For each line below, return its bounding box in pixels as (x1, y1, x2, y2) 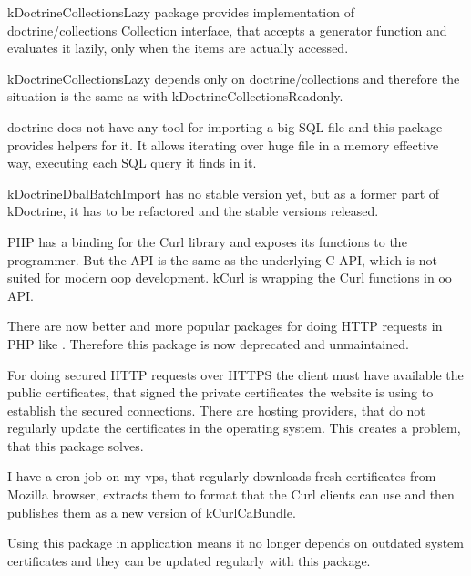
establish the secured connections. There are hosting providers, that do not (7, 400, 425, 419)
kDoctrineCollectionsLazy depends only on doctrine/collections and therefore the (7, 68, 460, 87)
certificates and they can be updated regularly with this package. (7, 550, 371, 570)
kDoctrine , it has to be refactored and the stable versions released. (7, 201, 379, 221)
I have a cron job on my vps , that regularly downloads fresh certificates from (7, 467, 436, 486)
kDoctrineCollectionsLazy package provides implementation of (7, 3, 354, 21)
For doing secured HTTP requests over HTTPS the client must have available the (7, 365, 464, 384)
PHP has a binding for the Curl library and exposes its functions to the (7, 231, 407, 251)
